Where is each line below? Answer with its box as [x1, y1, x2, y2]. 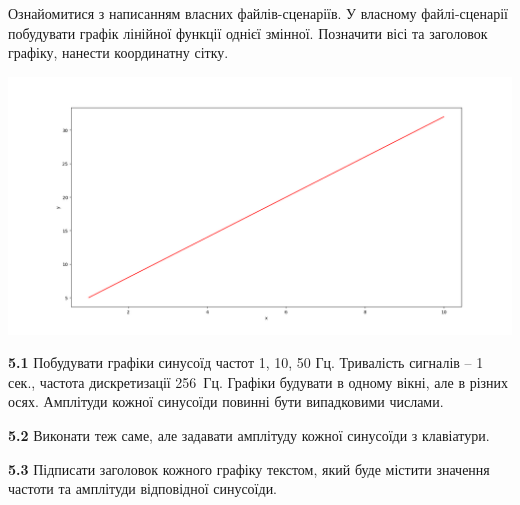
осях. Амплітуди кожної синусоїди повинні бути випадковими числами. [8, 391, 444, 412]
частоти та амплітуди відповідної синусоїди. [8, 478, 278, 499]
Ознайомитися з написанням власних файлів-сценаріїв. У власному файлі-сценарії [8, 3, 508, 23]
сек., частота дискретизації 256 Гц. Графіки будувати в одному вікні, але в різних [8, 371, 509, 392]
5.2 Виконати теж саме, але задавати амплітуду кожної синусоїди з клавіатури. [8, 425, 490, 446]
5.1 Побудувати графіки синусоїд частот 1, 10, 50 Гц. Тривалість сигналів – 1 [8, 352, 484, 373]
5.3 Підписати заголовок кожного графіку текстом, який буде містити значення [8, 458, 490, 479]
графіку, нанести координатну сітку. [8, 42, 229, 63]
